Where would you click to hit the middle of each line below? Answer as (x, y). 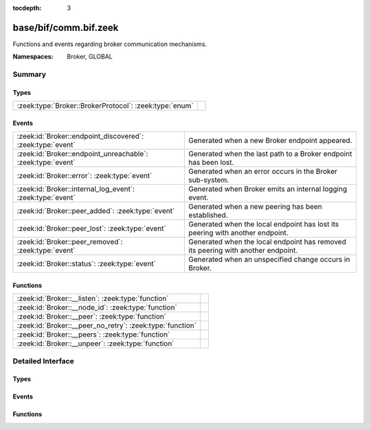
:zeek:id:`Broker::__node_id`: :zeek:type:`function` (97, 308)
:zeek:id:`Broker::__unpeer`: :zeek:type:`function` (95, 343)
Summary (30, 74)
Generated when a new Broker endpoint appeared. (270, 141)
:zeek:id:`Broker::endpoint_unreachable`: (82, 154)
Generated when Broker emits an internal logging (268, 189)
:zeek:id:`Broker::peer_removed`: (70, 242)
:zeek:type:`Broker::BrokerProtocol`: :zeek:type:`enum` (105, 106)
